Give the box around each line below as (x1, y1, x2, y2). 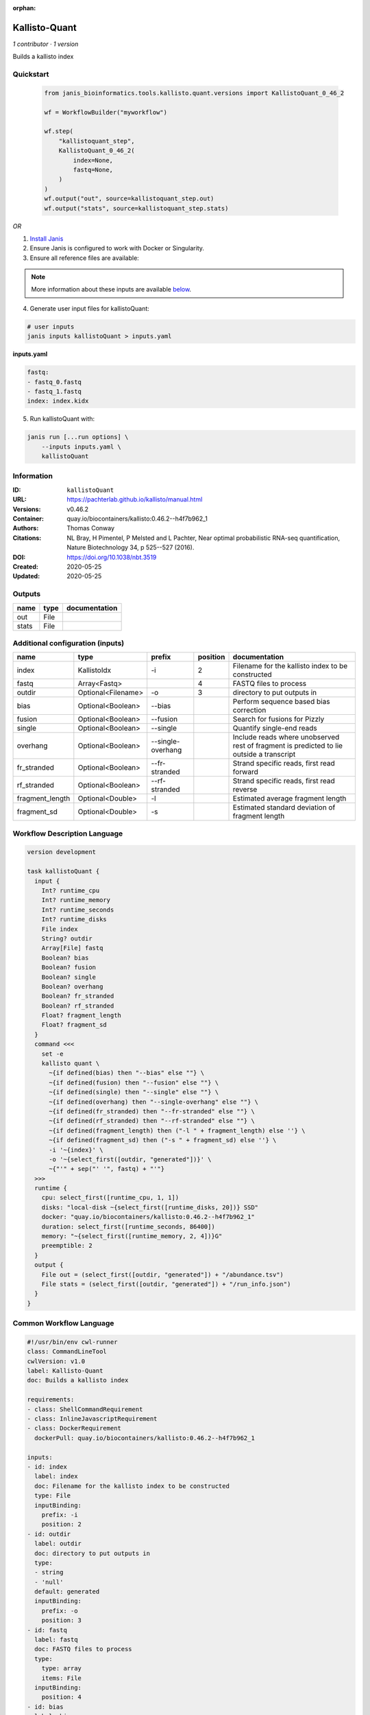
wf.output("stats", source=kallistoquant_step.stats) (44, 204, 229, 212)
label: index (34, 1472, 78, 1480)
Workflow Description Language (12, 829, 123, 838)
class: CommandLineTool (27, 1348, 108, 1356)
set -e (41, 1050, 64, 1058)
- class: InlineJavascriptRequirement (27, 1415, 158, 1423)
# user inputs (27, 322, 75, 331)
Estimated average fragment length (232, 794, 347, 803)
